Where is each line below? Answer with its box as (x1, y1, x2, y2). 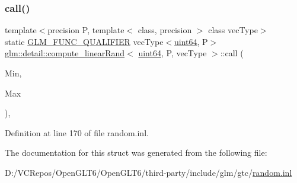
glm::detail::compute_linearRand (5, 47, 125, 59)
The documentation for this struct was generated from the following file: (5, 146, 267, 159)
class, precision (138, 24, 192, 36)
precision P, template (47, 24, 124, 36)
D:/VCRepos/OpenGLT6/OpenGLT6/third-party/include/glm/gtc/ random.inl (5, 166, 292, 178)
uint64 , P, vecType (138, 47, 207, 59)
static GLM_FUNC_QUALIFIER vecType (5, 35, 164, 47)
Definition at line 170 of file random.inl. (5, 126, 149, 139)
